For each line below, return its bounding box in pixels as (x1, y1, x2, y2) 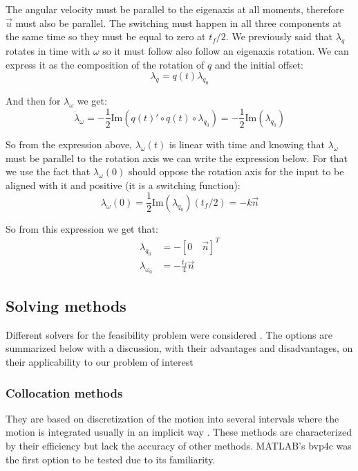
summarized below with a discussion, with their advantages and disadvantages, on (6, 341, 353, 355)
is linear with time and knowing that (169, 136, 325, 151)
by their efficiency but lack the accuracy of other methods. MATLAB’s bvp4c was (6, 438, 352, 453)
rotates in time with (6, 43, 91, 57)
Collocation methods (6, 384, 123, 401)
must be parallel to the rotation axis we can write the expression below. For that (6, 150, 348, 165)
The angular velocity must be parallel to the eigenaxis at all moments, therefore (6, 2, 344, 16)
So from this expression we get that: (6, 221, 158, 235)
